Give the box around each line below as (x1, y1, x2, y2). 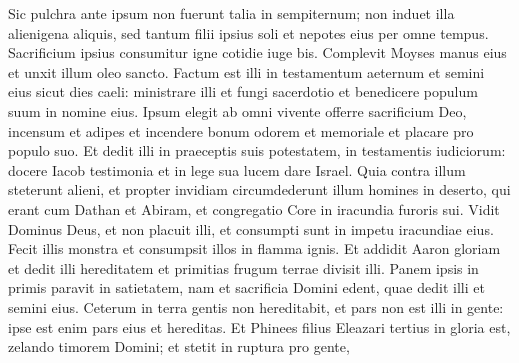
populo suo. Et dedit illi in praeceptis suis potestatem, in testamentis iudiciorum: (8, 140, 506, 161)
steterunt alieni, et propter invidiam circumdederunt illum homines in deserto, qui (8, 179, 511, 200)
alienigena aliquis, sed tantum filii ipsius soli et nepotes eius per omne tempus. (8, 22, 489, 43)
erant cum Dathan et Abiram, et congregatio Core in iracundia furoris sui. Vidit (8, 198, 500, 219)
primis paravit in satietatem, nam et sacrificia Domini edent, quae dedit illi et (8, 277, 485, 298)
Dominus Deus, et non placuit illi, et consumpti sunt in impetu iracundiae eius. (8, 218, 494, 239)
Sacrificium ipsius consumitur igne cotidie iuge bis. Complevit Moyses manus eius (8, 42, 507, 63)
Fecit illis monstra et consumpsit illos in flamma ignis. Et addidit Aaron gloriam (8, 238, 501, 259)
